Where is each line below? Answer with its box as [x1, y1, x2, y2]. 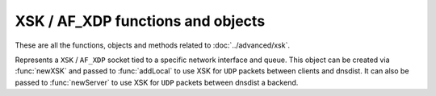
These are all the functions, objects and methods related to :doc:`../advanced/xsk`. [15, 40, 291, 50]
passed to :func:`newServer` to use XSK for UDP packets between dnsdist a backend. [15, 77, 299, 87]
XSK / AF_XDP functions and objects [15, 12, 266, 30]
